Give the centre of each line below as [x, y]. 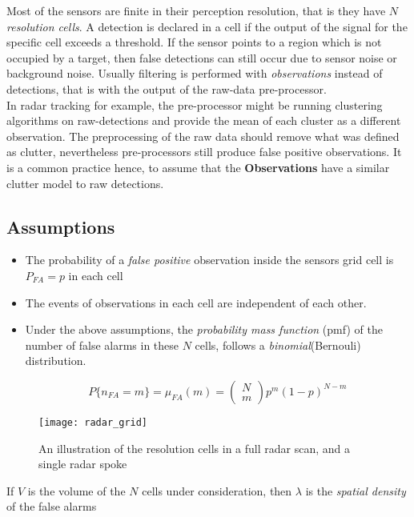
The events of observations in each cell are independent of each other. [196, 302]
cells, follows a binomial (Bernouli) [278, 345]
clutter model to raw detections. [85, 183]
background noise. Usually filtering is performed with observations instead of [195, 73]
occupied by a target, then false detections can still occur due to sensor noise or [202, 57]
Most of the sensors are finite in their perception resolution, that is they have [196, 10]
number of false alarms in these [102, 345]
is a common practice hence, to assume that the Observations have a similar [198, 167]
